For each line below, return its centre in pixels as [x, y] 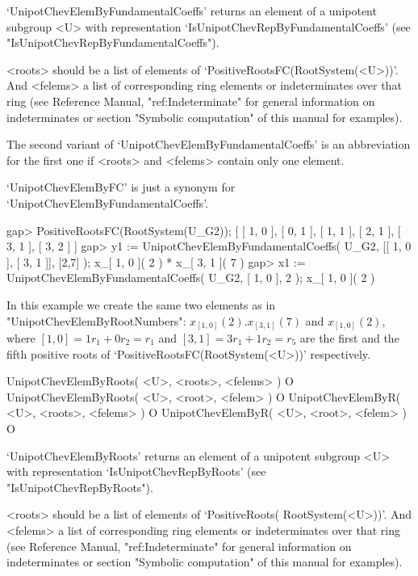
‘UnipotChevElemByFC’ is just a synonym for [121, 187]
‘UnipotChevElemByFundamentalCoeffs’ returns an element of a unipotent [192, 11]
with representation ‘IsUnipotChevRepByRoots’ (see [136, 471]
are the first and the [349, 338]
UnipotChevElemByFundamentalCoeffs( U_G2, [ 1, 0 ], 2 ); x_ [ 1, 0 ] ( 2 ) [191, 277]
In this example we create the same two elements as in [141, 304]
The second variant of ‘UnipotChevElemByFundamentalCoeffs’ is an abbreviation [209, 144]
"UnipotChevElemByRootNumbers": [96, 320]
